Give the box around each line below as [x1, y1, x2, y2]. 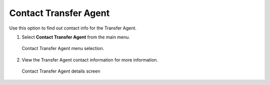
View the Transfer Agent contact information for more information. [21, 56, 158, 62]
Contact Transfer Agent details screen [21, 68, 100, 74]
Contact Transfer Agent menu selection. [21, 45, 104, 51]
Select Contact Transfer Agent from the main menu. [21, 34, 130, 40]
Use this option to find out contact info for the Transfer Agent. [9, 25, 137, 31]
